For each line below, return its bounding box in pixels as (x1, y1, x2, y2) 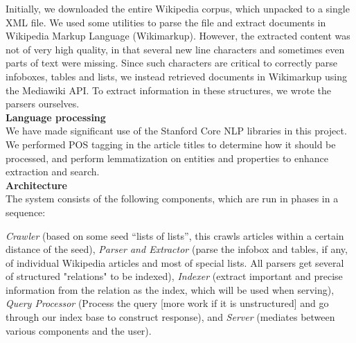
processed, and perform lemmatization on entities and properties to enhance (6, 150, 329, 165)
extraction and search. (6, 164, 100, 179)
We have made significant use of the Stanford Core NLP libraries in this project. (6, 123, 347, 138)
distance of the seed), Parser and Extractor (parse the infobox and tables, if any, (6, 242, 348, 256)
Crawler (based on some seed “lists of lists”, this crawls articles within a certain (6, 228, 344, 243)
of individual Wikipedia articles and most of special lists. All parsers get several (6, 255, 344, 270)
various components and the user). (6, 323, 152, 337)
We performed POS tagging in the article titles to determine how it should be (6, 137, 336, 151)
